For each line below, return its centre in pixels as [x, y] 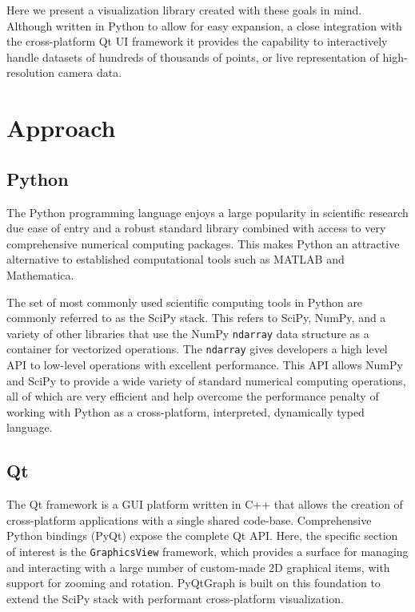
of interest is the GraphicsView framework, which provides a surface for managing [207, 551]
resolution [31, 72]
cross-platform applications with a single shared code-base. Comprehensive [189, 519]
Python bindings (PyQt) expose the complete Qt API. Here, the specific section [202, 535]
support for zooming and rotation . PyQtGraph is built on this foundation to [194, 583]
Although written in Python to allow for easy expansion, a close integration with [204, 25]
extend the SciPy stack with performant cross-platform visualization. [175, 598]
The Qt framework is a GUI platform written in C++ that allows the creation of [205, 504]
